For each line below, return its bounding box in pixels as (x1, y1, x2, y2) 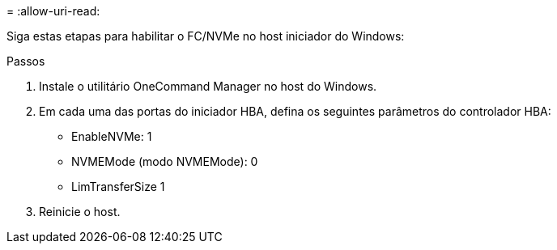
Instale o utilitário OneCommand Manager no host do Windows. (39, 79, 377, 93)
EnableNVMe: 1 (71, 129, 152, 143)
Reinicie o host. (39, 205, 121, 218)
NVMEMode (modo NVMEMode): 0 (71, 155, 258, 168)
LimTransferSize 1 (71, 180, 165, 193)
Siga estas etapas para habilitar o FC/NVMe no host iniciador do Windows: (6, 29, 405, 43)
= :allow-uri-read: (6, 4, 100, 18)
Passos (6, 54, 45, 68)
